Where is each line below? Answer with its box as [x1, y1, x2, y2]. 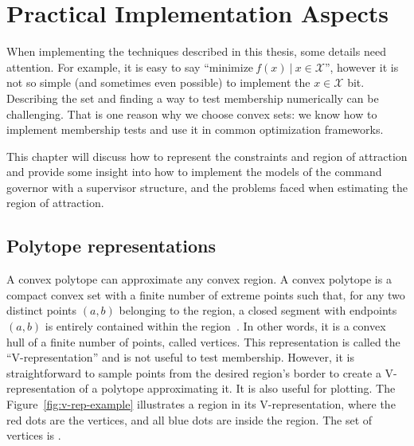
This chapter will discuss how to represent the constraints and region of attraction [6, 147, 408, 164]
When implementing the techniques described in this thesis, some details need [6, 43, 386, 60]
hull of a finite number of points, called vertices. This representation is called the [6, 333, 400, 350]
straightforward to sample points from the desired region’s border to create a [6, 364, 381, 381]
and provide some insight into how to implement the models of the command [6, 163, 382, 180]
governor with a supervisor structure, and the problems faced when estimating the [6, 178, 408, 195]
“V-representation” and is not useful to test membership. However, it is [6, 349, 354, 366]
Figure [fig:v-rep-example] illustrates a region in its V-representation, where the [6, 396, 396, 413]
